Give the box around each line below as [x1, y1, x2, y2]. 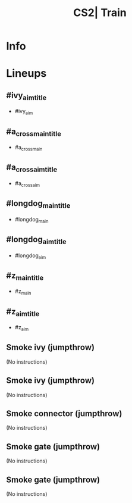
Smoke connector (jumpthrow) [6, 408, 122, 418]
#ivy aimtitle [6, 90, 47, 102]
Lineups [6, 67, 47, 80]
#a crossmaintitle [6, 126, 61, 138]
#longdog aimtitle [6, 234, 67, 246]
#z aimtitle [6, 307, 40, 318]
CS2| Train [73, 6, 127, 20]
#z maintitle [6, 270, 44, 282]
